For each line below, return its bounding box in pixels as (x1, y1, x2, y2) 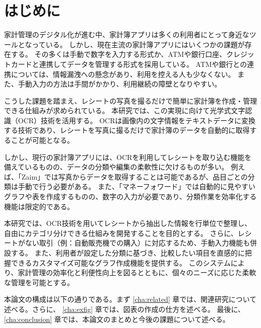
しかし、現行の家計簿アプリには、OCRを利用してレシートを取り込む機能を (4, 151, 251, 162)
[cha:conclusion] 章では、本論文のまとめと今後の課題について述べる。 (4, 313, 230, 324)
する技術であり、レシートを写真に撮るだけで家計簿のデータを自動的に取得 (4, 125, 250, 135)
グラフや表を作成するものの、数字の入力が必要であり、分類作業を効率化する (4, 191, 257, 202)
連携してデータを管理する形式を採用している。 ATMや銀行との (39, 58, 247, 69)
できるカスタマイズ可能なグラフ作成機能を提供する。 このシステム (11, 257, 231, 268)
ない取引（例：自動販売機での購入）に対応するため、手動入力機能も (25, 237, 250, 248)
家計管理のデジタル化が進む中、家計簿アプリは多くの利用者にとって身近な (4, 29, 249, 40)
